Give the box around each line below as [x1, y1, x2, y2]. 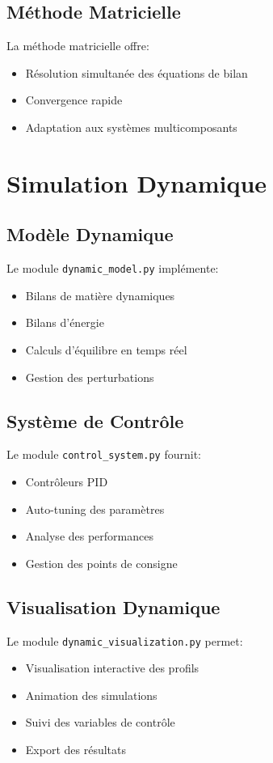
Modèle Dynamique [6, 222, 174, 247]
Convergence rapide [25, 91, 123, 108]
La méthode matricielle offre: [6, 37, 149, 54]
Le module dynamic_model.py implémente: [6, 260, 219, 277]
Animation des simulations [25, 686, 157, 703]
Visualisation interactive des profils [25, 659, 199, 676]
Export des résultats [25, 741, 126, 758]
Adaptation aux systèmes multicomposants [25, 118, 237, 135]
